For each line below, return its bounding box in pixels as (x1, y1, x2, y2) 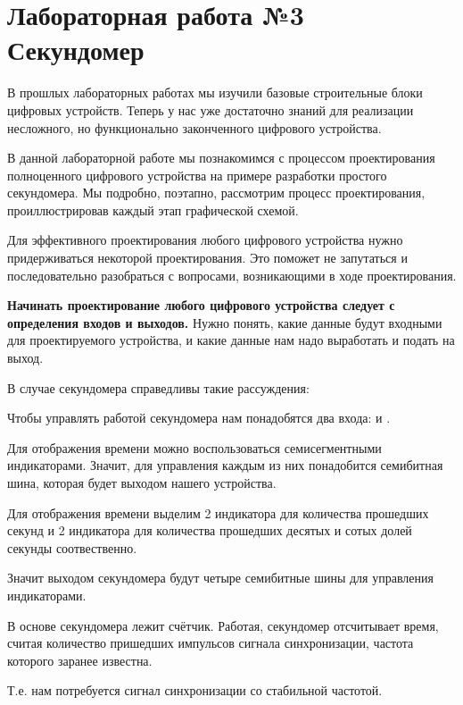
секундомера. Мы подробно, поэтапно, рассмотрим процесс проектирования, (7, 183, 426, 202)
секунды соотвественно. (7, 538, 137, 557)
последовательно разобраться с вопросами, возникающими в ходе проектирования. (7, 265, 457, 284)
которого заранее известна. (7, 650, 153, 669)
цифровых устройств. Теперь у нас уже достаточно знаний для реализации (7, 100, 414, 119)
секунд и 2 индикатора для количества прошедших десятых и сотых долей (7, 521, 412, 540)
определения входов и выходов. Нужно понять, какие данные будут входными (7, 313, 442, 332)
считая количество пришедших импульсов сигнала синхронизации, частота (7, 634, 414, 652)
